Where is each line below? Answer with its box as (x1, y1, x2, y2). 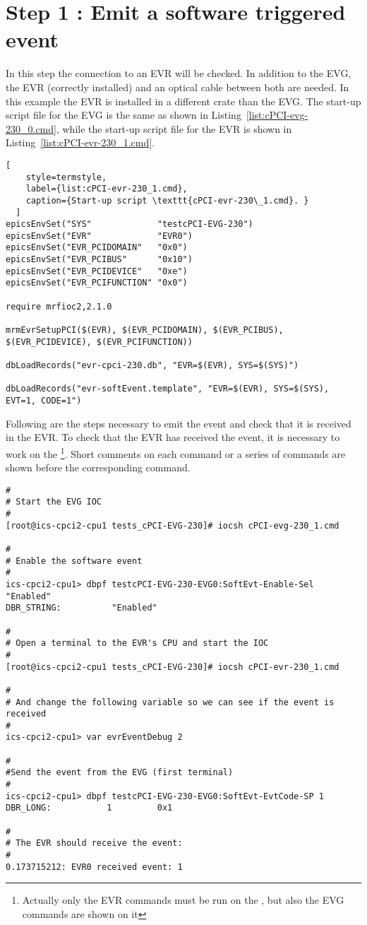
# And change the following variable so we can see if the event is (6, 697, 335, 707)
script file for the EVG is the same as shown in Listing (6, 107, 241, 122)
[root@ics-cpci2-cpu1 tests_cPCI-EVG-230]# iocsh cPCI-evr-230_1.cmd (6, 661, 339, 672)
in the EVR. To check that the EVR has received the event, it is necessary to (6, 430, 340, 444)
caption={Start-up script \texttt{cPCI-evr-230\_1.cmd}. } (25, 195, 309, 206)
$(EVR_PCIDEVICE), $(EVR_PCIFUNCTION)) (6, 336, 193, 347)
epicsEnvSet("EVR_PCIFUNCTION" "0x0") (6, 278, 188, 288)
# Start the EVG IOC (6, 497, 102, 507)
